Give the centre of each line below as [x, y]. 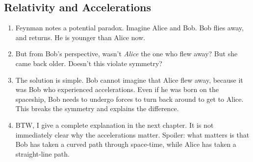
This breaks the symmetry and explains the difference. [97, 108]
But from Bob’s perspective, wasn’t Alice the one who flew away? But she [126, 54]
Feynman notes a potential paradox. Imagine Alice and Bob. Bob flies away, [129, 28]
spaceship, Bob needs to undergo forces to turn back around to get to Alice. [129, 99]
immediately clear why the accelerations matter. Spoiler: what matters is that [132, 134]
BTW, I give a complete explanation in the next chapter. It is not [114, 125]
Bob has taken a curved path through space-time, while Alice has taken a [126, 144]
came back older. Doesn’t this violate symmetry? [89, 63]
